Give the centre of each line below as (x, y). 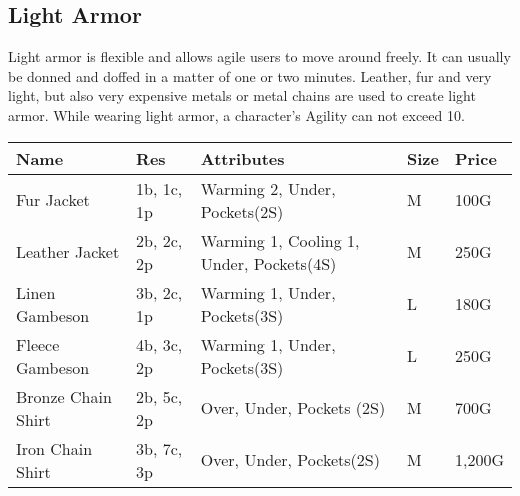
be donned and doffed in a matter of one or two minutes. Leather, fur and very (250, 75)
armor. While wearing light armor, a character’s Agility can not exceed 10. (236, 114)
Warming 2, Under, (268, 188)
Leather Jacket (68, 252)
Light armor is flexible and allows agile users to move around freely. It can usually (259, 56)
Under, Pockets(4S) (268, 263)
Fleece (38, 344)
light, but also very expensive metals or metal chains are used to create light (242, 95)
